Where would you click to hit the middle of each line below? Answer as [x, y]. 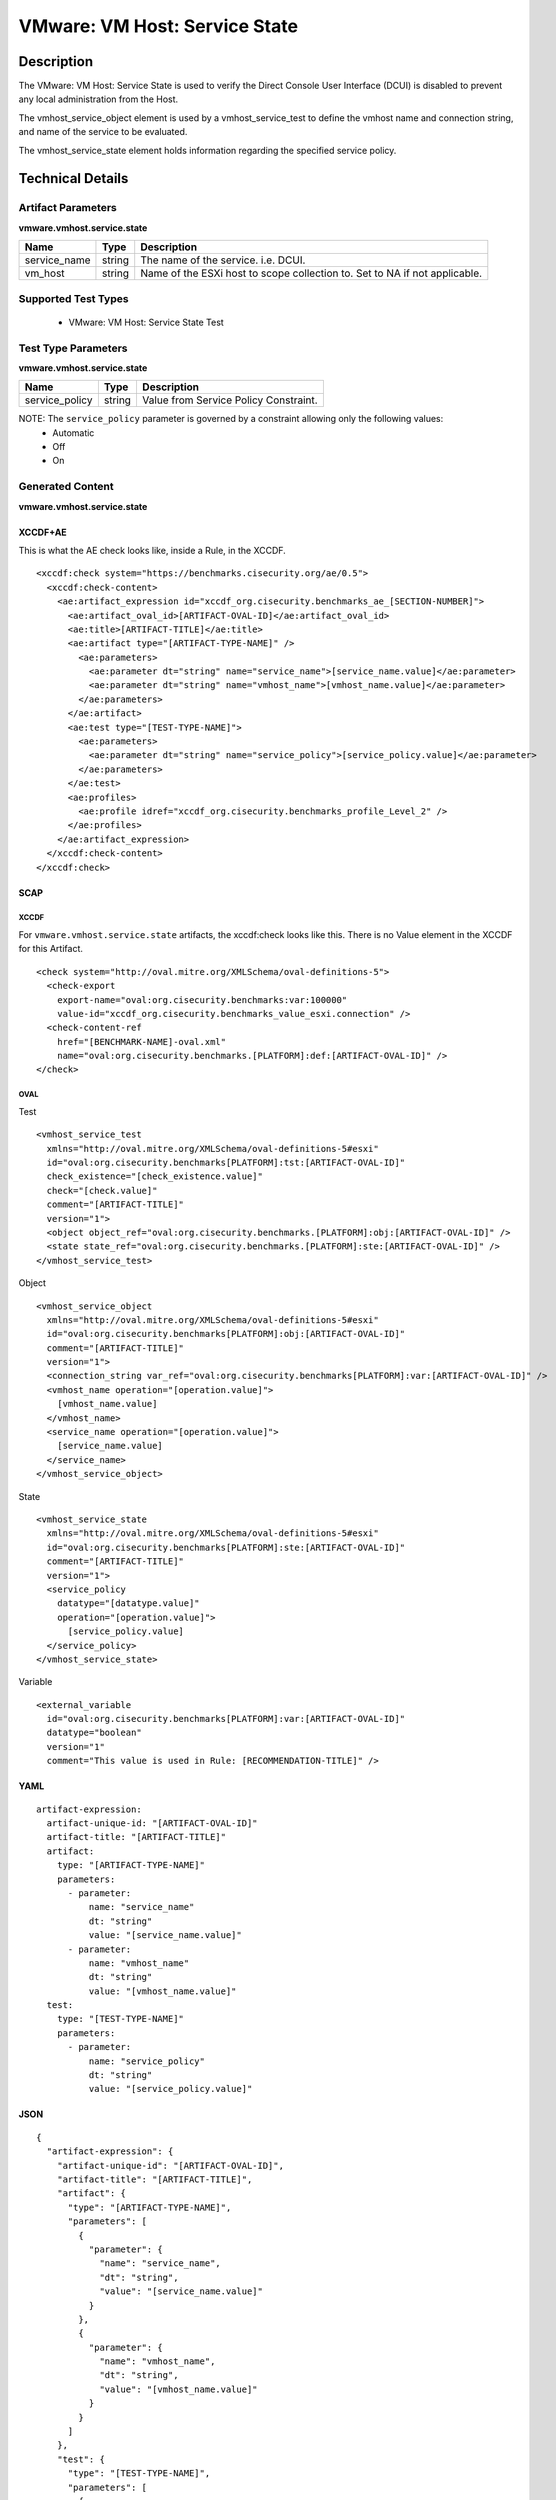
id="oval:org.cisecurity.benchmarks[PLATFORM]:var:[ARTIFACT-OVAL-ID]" [226, 1719]
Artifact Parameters [67, 208]
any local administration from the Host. [98, 99]
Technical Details [73, 178]
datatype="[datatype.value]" [128, 1603]
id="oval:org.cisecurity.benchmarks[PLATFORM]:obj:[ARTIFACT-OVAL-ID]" [226, 1334]
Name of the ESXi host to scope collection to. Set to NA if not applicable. [311, 273]
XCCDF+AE [42, 532]
